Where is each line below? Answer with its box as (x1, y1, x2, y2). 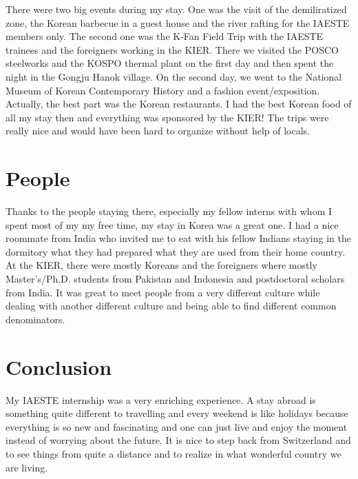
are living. (6, 460, 48, 474)
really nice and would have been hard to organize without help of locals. (6, 123, 310, 138)
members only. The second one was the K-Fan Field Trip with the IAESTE (6, 29, 324, 43)
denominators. (6, 312, 65, 326)
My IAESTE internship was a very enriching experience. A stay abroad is (6, 392, 316, 407)
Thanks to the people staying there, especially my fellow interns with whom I (6, 204, 333, 218)
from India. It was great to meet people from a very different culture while (6, 285, 320, 299)
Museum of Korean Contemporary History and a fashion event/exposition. (6, 83, 320, 97)
